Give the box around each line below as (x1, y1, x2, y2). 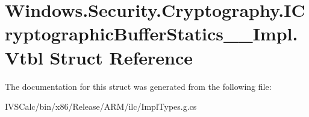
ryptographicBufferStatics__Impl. (5, 21, 298, 46)
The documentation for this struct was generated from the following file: (5, 80, 272, 92)
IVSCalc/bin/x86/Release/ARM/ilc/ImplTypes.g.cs (5, 100, 197, 113)
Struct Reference (49, 45, 193, 69)
